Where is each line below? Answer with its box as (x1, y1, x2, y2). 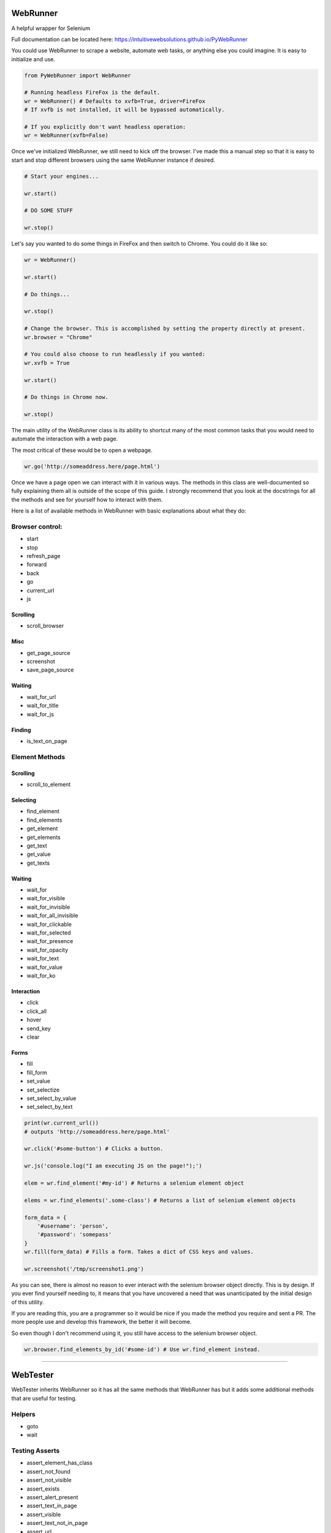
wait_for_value (26, 963, 63, 971)
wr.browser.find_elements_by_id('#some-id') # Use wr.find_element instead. (24, 1346, 261, 1353)
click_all (26, 1007, 47, 1015)
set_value (26, 1077, 50, 1085)
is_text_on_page (26, 738, 67, 745)
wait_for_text (26, 955, 59, 962)
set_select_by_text (26, 1103, 73, 1111)
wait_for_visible (26, 895, 66, 902)
